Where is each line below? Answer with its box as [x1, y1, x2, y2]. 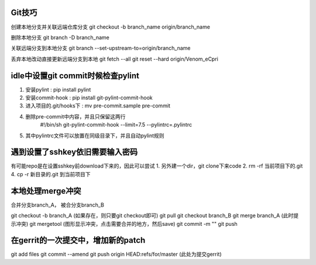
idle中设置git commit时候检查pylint [11, 71, 140, 81]
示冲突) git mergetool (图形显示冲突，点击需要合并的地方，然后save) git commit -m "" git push [11, 220, 238, 227]
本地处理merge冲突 [11, 186, 81, 196]
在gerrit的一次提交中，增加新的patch [11, 235, 146, 245]
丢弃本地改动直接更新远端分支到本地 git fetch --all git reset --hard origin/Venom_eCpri [11, 55, 219, 62]
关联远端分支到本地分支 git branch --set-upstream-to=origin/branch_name [11, 44, 191, 52]
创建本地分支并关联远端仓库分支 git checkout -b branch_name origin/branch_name [11, 23, 211, 30]
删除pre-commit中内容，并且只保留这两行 [25, 113, 126, 120]
